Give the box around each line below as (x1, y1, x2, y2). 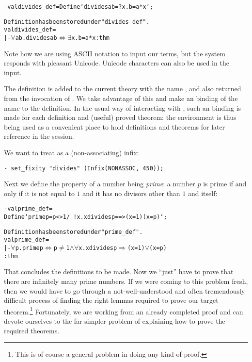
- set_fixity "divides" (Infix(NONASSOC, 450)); (4, 165, 164, 172)
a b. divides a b (15, 34, 57, 41)
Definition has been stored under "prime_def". (4, 228, 143, 235)
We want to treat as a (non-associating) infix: (4, 147, 139, 157)
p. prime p (15, 245, 43, 252)
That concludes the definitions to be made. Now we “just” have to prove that (4, 266, 234, 277)
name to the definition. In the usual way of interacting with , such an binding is (4, 102, 241, 113)
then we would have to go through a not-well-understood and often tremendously (4, 285, 245, 296)
